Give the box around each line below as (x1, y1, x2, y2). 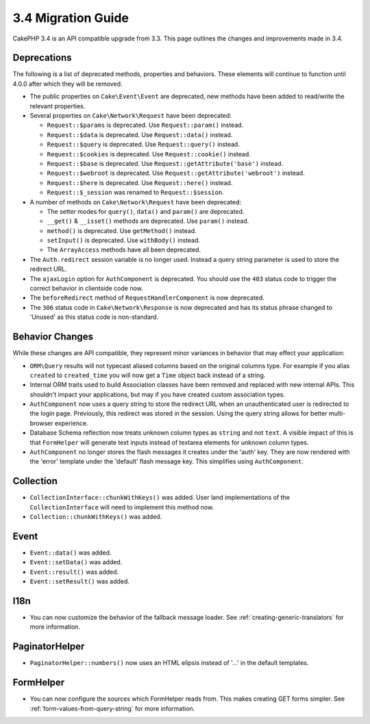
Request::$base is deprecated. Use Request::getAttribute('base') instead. (47, 159, 284, 167)
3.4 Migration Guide (12, 10, 129, 25)
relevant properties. (29, 101, 86, 110)
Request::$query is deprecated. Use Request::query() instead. (47, 141, 240, 149)
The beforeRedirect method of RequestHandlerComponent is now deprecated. (29, 293, 265, 302)
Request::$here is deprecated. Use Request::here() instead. (47, 178, 233, 186)
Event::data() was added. (29, 548, 112, 557)
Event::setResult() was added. (29, 577, 130, 586)
